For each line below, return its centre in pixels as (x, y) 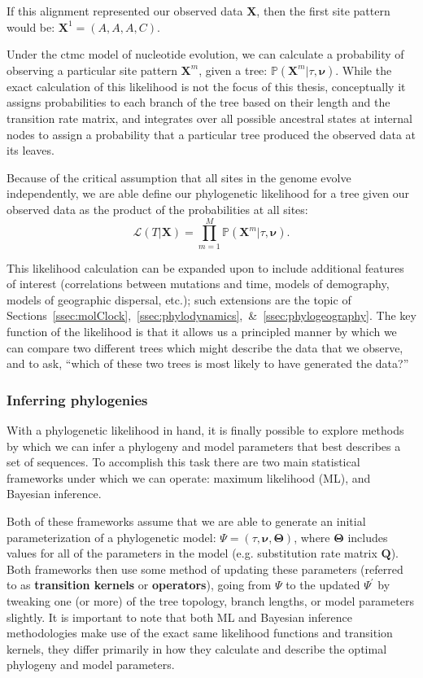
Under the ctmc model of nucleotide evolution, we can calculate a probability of (205, 54)
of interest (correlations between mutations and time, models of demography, (198, 284)
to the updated (323, 585)
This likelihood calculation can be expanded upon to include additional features (205, 267)
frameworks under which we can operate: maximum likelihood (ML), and (189, 477)
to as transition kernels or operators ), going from (139, 585)
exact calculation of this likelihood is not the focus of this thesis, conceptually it (206, 86)
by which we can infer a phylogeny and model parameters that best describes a (204, 446)
